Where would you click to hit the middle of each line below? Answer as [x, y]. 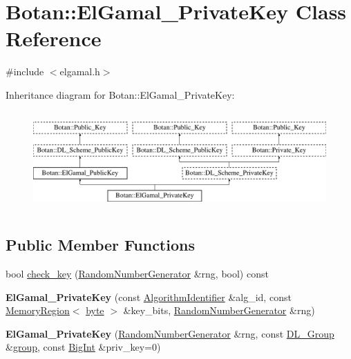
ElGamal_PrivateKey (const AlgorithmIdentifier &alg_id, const [149, 297]
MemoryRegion [38, 310]
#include [25, 71]
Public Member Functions [100, 245]
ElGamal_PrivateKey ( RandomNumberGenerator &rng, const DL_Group [170, 333]
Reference [54, 38]
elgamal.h [80, 71]
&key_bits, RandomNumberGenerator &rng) [219, 310]
